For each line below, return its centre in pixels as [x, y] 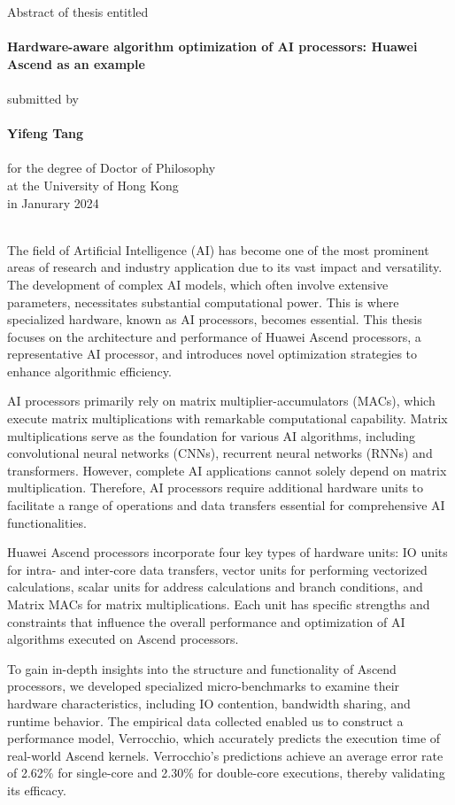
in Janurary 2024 [53, 202]
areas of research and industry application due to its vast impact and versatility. [225, 267]
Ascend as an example [76, 63]
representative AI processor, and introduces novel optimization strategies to [212, 354]
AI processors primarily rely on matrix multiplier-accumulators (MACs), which [221, 401]
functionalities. [47, 522]
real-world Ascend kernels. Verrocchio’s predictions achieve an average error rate [225, 755]
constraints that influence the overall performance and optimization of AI [206, 621]
